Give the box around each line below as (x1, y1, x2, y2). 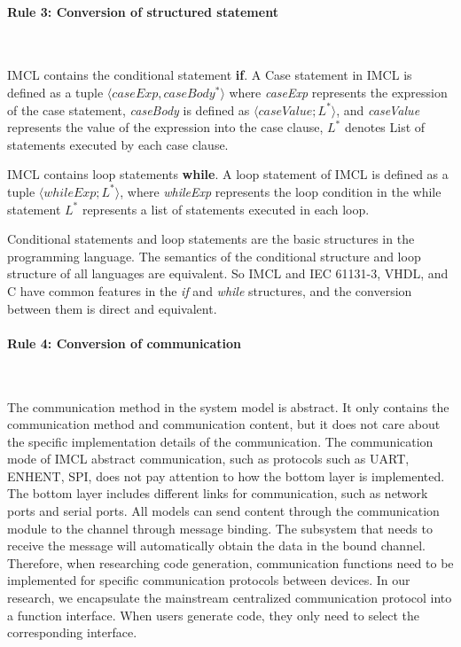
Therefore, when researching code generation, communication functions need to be (7, 553, 454, 572)
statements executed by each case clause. (7, 135, 229, 153)
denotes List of (344, 118, 426, 136)
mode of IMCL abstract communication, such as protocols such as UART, (7, 449, 410, 468)
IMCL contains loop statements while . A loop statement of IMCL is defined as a (7, 165, 449, 183)
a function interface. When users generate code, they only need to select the (7, 605, 420, 624)
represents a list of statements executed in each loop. (82, 199, 370, 218)
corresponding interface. (7, 623, 137, 642)
